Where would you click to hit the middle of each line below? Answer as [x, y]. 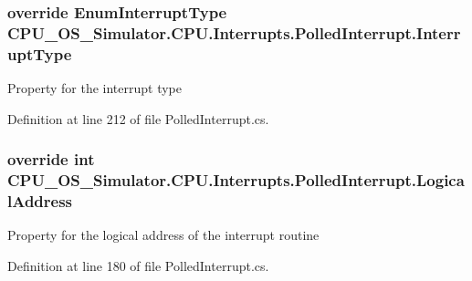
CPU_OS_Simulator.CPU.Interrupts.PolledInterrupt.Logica [236, 180]
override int [51, 159]
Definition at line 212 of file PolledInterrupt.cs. [138, 118]
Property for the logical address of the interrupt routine [163, 235]
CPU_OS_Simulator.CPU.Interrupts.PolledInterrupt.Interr [234, 32]
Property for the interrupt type [94, 88]
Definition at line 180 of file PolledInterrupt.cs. [138, 265]
